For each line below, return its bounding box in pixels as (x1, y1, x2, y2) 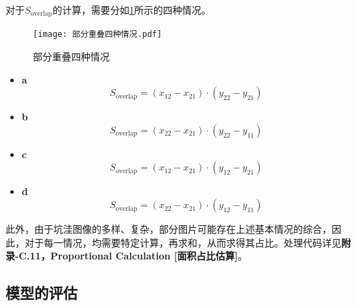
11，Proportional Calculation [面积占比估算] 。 (29, 248, 248, 263)
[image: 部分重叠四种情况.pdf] (33, 29, 162, 40)
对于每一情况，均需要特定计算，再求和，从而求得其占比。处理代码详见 (24, 235, 341, 249)
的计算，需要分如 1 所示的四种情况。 (52, 3, 211, 16)
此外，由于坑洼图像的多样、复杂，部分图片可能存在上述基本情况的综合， (5, 222, 332, 236)
